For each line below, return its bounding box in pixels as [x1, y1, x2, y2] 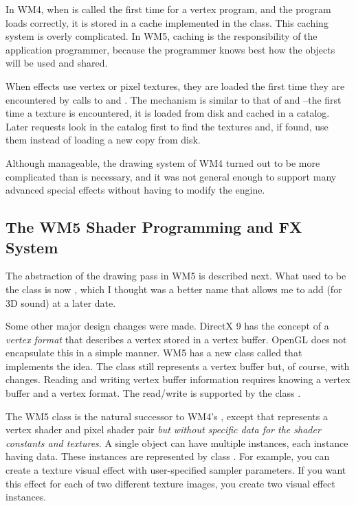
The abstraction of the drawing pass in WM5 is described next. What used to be [5, 268, 346, 283]
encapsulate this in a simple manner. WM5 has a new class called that [5, 345, 302, 360]
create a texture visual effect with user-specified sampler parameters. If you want [5, 463, 346, 477]
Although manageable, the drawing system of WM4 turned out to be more [5, 155, 320, 170]
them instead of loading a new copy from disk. [5, 133, 201, 147]
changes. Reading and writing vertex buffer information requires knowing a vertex [5, 372, 351, 387]
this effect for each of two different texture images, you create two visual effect [5, 476, 335, 490]
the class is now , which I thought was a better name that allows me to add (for [5, 281, 342, 296]
